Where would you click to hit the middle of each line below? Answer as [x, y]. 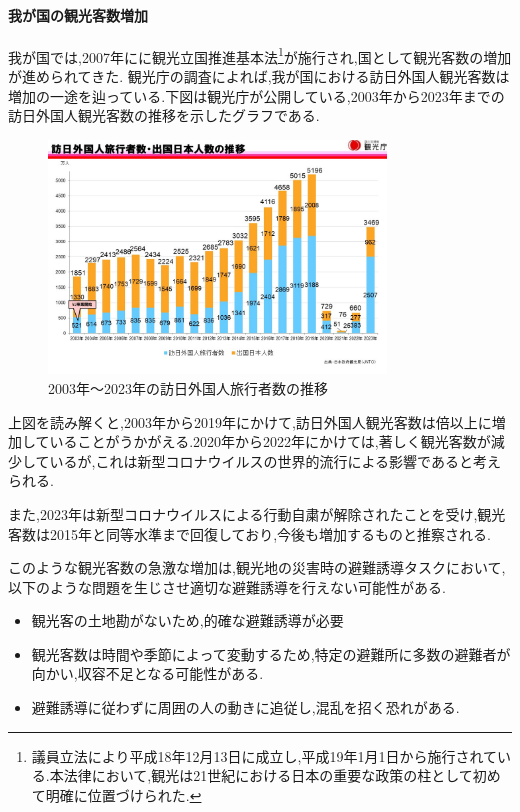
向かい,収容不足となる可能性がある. [147, 673]
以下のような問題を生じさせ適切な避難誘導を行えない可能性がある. [227, 586]
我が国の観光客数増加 [78, 14]
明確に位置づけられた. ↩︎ [123, 794]
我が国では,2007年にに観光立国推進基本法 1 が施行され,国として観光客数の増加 [260, 55]
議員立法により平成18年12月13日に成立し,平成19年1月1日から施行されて [264, 755]
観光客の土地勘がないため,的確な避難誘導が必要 [187, 620]
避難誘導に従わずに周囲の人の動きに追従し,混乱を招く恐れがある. [245, 707]
